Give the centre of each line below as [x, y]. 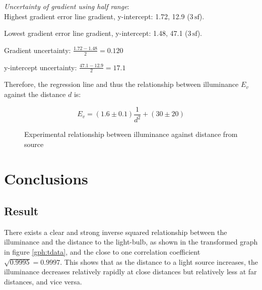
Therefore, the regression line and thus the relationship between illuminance [121, 84]
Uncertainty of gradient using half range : [67, 6]
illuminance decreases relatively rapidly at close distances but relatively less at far [130, 272]
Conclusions [46, 179]
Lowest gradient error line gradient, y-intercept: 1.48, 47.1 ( [96, 33]
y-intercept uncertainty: [41, 67]
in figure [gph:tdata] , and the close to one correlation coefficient [102, 251]
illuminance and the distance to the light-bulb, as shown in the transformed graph [131, 242]
